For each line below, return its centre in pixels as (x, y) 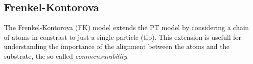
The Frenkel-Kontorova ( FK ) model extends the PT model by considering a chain (126, 27)
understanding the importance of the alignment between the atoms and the (117, 46)
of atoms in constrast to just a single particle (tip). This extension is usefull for (123, 37)
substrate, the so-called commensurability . (67, 56)
